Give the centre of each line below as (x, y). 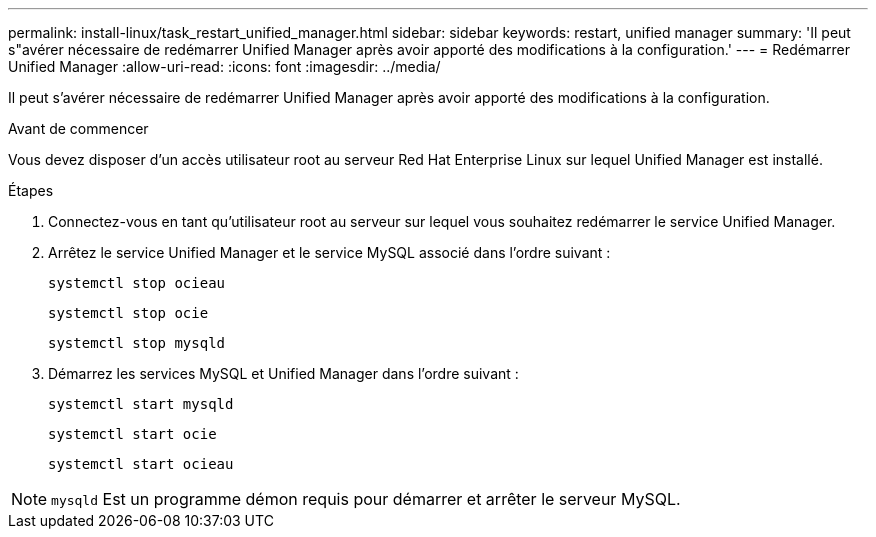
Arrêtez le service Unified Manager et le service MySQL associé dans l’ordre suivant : (329, 252)
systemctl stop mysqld (137, 343)
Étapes (31, 190)
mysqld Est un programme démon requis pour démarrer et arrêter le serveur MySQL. (366, 499)
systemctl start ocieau (141, 464)
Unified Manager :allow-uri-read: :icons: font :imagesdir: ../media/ (224, 66)
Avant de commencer (78, 128)
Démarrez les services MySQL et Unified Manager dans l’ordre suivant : (283, 373)
